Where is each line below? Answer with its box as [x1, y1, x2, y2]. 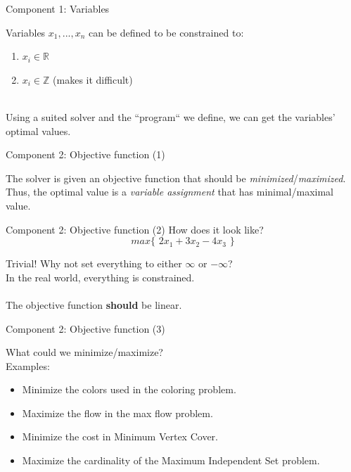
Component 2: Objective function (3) [6, 321, 165, 336]
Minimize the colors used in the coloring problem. [22, 382, 236, 397]
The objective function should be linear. [6, 297, 182, 312]
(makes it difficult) [53, 72, 133, 87]
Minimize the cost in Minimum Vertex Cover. [22, 429, 218, 444]
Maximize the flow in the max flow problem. [22, 405, 213, 420]
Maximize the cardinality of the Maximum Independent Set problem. [22, 453, 320, 468]
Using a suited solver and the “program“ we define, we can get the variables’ [6, 109, 336, 124]
